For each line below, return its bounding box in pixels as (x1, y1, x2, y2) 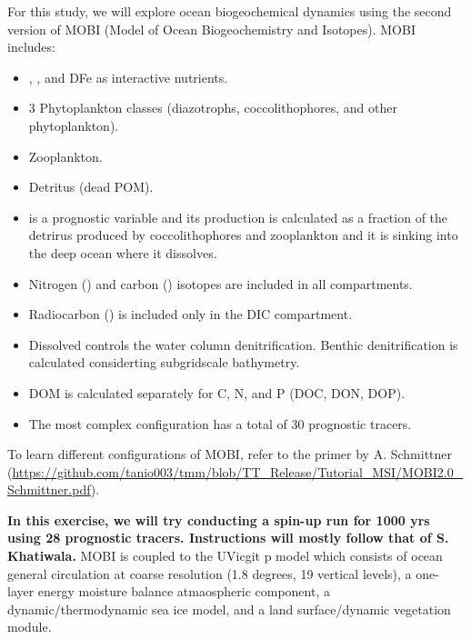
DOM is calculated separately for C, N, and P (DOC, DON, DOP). (28, 383, 406, 402)
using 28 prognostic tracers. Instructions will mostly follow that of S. (7, 528, 449, 547)
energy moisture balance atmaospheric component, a (37, 582, 330, 601)
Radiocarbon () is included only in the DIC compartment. (28, 305, 353, 324)
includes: (7, 37, 55, 56)
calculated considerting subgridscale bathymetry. (28, 353, 300, 372)
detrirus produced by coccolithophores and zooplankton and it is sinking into (28, 225, 458, 245)
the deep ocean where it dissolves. (28, 243, 217, 262)
